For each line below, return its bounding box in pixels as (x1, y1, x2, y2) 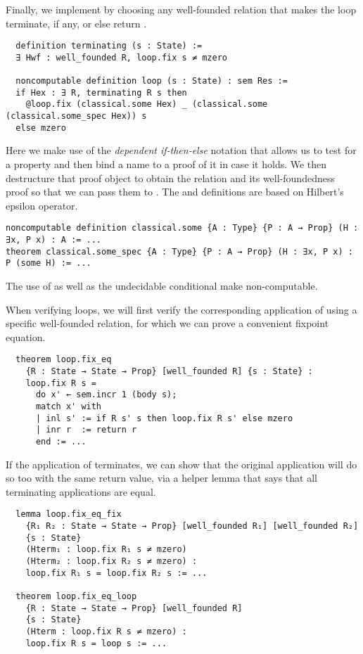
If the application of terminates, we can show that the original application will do (6, 456, 357, 471)
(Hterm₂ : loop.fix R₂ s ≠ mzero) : (25, 556, 198, 567)
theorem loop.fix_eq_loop (15, 591, 137, 602)
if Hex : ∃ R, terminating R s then (15, 87, 187, 98)
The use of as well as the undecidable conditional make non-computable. (6, 278, 318, 293)
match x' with (35, 402, 102, 412)
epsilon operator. (6, 198, 78, 212)
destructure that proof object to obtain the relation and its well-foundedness (6, 170, 335, 185)
